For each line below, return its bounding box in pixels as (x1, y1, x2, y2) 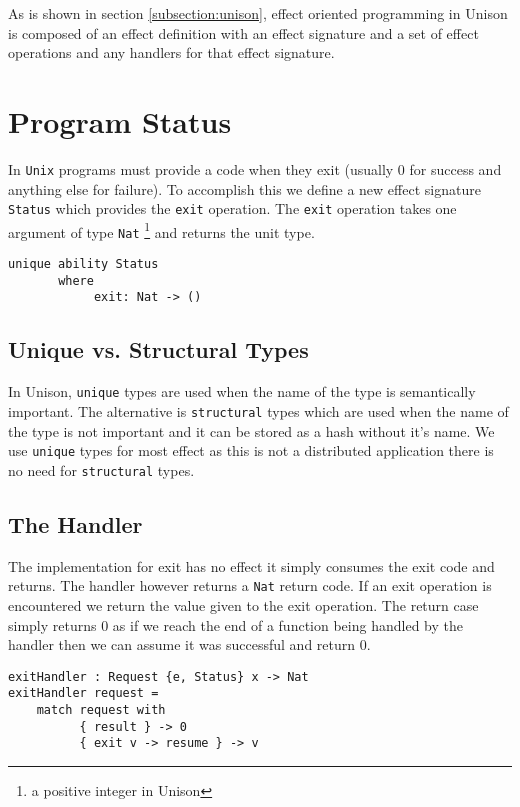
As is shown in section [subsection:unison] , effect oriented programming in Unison (8, 3, 508, 23)
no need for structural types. (8, 459, 195, 480)
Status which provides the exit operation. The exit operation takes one (8, 198, 457, 219)
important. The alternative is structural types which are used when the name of (8, 400, 509, 421)
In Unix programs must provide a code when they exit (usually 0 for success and (8, 158, 502, 179)
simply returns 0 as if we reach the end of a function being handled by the (8, 614, 463, 635)
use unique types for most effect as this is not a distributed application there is (8, 440, 494, 461)
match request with (36, 703, 166, 718)
